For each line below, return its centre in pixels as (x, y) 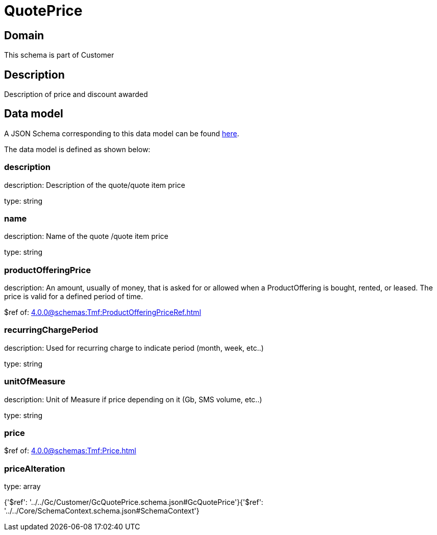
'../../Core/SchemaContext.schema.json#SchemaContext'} (102, 511)
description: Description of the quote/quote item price (95, 185)
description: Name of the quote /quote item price (86, 236)
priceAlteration (35, 468)
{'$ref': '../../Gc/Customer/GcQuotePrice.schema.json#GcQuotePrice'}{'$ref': (134, 502)
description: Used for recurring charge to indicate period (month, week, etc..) (134, 348)
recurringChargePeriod (51, 330)
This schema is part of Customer (59, 55)
